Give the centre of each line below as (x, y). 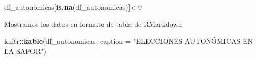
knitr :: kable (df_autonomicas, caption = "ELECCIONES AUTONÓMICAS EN (128, 41)
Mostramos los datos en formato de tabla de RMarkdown (93, 24)
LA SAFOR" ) (25, 51)
